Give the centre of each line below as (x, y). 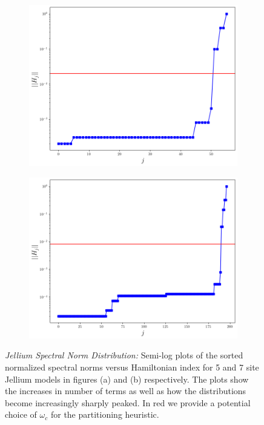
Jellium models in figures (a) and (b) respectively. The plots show (127, 379)
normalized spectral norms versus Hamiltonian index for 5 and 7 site (132, 367)
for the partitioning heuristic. (105, 414)
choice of (21, 414)
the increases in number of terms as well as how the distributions (126, 391)
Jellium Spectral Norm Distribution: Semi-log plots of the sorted (124, 355)
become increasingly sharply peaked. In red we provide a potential (128, 402)
